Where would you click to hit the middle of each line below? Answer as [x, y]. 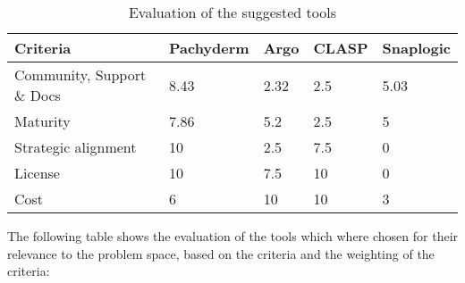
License [37, 173]
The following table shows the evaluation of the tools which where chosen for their [233, 236]
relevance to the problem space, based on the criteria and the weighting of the [221, 253]
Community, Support [80, 75]
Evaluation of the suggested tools [232, 12]
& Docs [38, 95]
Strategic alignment [76, 147]
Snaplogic [416, 48]
